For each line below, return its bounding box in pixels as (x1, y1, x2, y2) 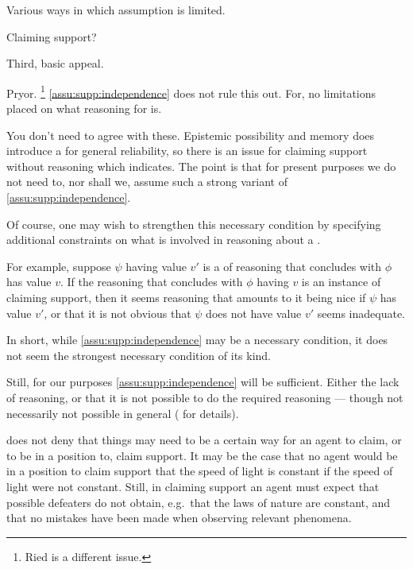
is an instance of (301, 273, 381, 290)
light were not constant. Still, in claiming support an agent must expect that (6, 478, 380, 494)
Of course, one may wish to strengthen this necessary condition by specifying (6, 215, 381, 232)
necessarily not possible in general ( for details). (6, 404, 239, 421)
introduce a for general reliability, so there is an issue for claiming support (6, 142, 368, 159)
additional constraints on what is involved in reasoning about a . (6, 231, 321, 248)
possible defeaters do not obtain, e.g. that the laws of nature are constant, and (6, 494, 391, 510)
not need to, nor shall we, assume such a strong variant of (6, 173, 288, 190)
